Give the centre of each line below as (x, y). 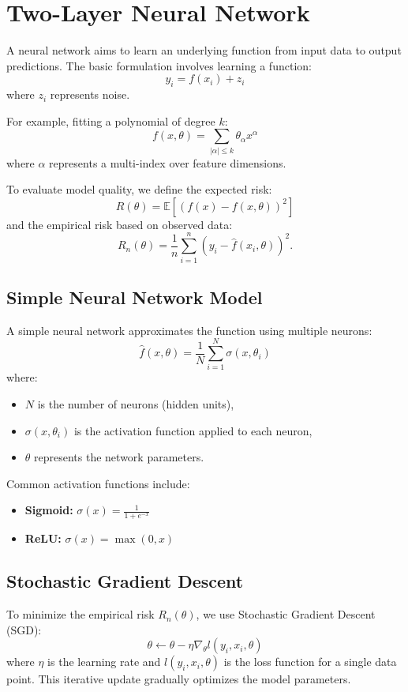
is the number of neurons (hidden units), (136, 404)
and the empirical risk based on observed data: (120, 224)
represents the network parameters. (119, 457)
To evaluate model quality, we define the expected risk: (139, 189)
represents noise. (90, 94)
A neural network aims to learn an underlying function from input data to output (204, 50)
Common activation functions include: (98, 483)
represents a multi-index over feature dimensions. (168, 162)
